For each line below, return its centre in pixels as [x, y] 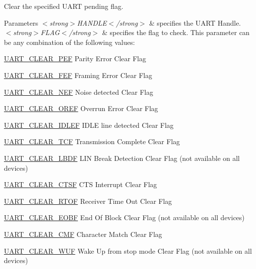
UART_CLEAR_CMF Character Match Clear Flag [83, 234]
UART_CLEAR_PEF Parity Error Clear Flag [75, 58]
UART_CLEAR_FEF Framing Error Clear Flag [78, 75]
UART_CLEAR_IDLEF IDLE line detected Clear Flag [89, 125]
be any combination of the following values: [70, 42]
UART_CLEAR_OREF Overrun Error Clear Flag [81, 108]
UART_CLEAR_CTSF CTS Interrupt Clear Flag [81, 184]
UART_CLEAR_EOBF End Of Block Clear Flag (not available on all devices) [124, 217]
